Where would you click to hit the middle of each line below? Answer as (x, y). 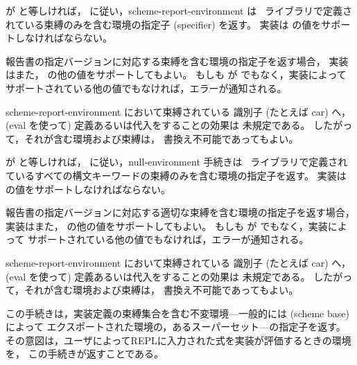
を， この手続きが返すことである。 (85, 354)
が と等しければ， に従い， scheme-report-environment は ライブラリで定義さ (179, 10)
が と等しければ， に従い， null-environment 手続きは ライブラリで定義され (177, 162)
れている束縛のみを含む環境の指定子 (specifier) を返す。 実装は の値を (164, 24)
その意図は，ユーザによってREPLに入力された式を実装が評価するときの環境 (178, 340)
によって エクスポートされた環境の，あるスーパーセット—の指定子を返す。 (176, 327)
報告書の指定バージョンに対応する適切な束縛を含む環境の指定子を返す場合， (180, 212)
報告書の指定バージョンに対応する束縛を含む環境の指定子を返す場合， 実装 (177, 61)
